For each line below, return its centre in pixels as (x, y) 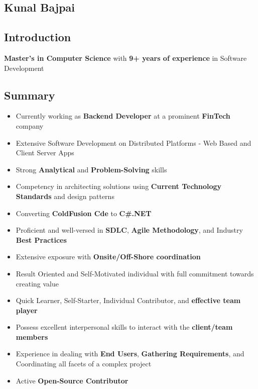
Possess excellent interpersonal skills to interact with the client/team (124, 327)
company (30, 125)
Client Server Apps (45, 153)
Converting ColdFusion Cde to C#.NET (84, 213)
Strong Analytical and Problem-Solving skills (91, 169)
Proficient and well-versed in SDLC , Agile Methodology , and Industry (129, 230)
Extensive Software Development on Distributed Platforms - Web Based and (134, 142)
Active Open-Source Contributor (72, 380)
